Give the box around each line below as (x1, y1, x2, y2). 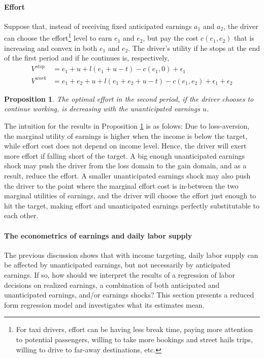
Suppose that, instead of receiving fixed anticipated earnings (4, 20, 192, 31)
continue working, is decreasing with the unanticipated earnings (4, 103, 200, 114)
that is (234, 33, 254, 43)
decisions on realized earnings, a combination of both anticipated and (4, 279, 220, 290)
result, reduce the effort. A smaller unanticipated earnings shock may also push (4, 170, 251, 181)
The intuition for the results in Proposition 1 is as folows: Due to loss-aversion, (4, 121, 250, 131)
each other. (4, 210, 39, 221)
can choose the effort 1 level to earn (4, 31, 112, 43)
